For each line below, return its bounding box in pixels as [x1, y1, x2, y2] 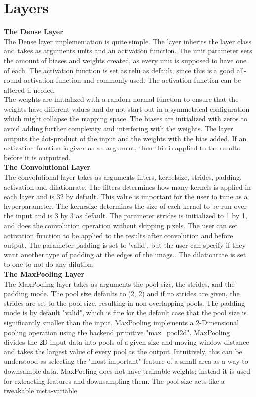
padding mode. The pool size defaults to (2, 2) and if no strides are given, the [4, 288, 240, 298]
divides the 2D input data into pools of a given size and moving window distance [4, 337, 249, 347]
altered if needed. [4, 84, 56, 95]
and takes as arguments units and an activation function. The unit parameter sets [4, 46, 252, 56]
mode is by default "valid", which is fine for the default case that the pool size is [4, 307, 247, 318]
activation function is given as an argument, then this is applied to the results [4, 143, 240, 153]
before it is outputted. [4, 152, 71, 162]
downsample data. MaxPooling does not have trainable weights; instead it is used [4, 365, 251, 376]
